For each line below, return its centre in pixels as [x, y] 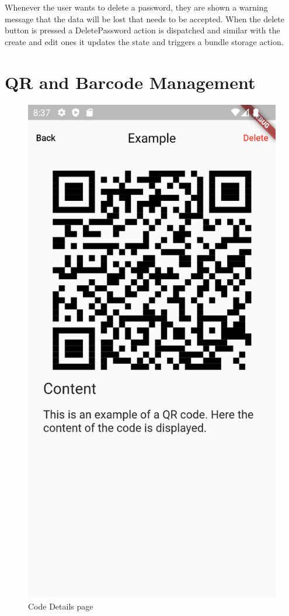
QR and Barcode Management [130, 82]
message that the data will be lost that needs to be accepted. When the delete [144, 18]
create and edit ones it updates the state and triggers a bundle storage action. [144, 41]
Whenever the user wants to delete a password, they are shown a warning [136, 7]
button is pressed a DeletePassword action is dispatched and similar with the [142, 30]
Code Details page [61, 606]
